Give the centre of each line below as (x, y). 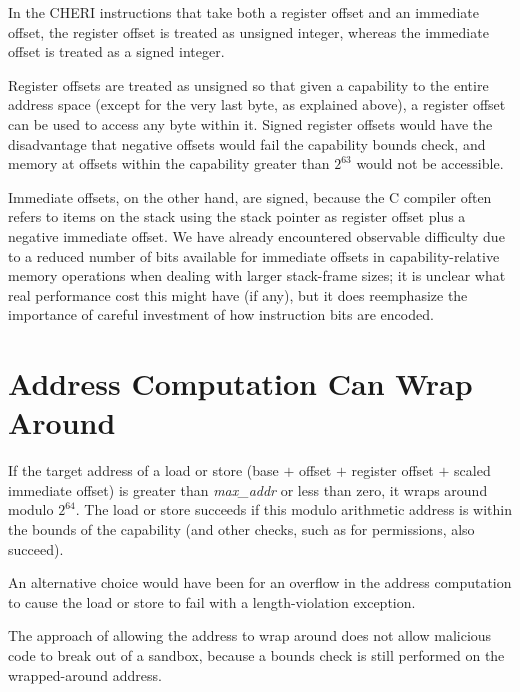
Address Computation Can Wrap (240, 383)
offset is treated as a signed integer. (116, 51)
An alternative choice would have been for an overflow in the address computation (260, 582)
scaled (472, 470)
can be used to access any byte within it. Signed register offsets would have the (250, 123)
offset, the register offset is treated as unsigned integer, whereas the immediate (248, 31)
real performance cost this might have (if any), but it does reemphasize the (238, 294)
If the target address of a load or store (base (143, 470)
